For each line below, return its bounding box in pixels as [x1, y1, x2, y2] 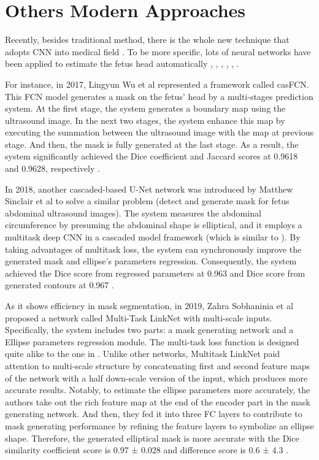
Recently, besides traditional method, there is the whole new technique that [5, 33, 290, 46]
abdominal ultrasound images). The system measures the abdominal [5, 206, 261, 219]
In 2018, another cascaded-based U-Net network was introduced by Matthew [5, 182, 293, 195]
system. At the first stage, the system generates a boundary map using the [5, 102, 286, 115]
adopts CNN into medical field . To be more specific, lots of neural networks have [5, 45, 311, 58]
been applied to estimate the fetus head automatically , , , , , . [5, 57, 239, 70]
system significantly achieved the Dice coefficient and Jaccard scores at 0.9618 [5, 150, 298, 163]
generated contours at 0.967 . [5, 278, 114, 291]
